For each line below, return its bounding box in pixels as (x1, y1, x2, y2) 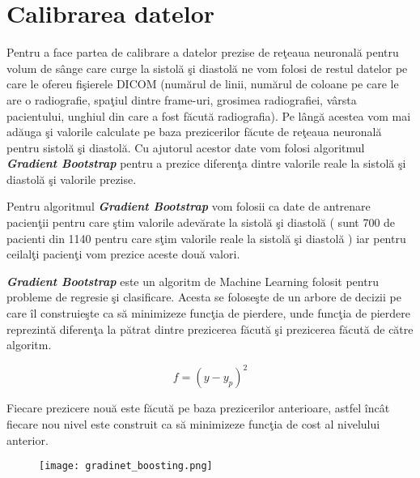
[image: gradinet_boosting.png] (39, 460, 213, 472)
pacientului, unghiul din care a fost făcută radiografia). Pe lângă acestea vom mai (6, 107, 411, 124)
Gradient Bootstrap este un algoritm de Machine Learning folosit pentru (6, 272, 379, 289)
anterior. (6, 431, 49, 448)
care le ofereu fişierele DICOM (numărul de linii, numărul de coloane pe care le (6, 75, 399, 92)
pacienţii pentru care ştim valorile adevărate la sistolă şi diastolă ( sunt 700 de (6, 214, 396, 231)
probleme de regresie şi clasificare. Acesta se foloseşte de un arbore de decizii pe (6, 288, 401, 305)
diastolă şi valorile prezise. (6, 170, 137, 187)
